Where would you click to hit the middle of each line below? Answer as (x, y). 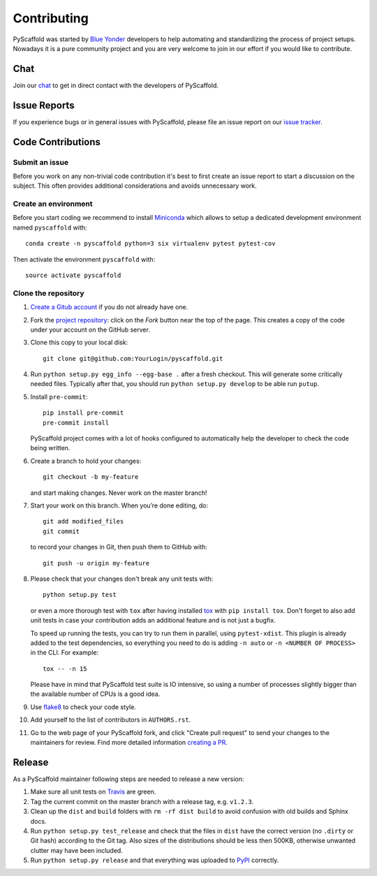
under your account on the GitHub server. (90, 329)
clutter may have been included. (77, 850)
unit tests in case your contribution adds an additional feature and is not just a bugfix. (153, 621)
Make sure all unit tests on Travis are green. (93, 792)
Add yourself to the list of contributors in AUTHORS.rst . (111, 720)
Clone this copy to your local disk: (79, 343)
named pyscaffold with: (50, 228)
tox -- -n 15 (65, 669)
